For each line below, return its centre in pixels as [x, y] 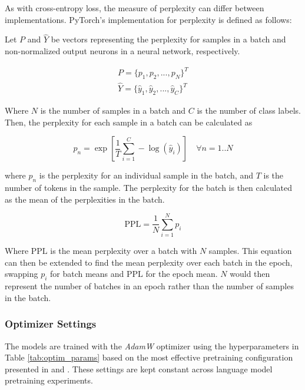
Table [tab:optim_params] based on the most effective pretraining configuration [149, 357]
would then [250, 274]
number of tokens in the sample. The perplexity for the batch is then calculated [149, 187]
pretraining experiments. [49, 380]
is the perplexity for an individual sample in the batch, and [146, 175]
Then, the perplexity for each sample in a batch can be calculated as [129, 122]
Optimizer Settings [51, 324]
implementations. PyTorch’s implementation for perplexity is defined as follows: [148, 19]
